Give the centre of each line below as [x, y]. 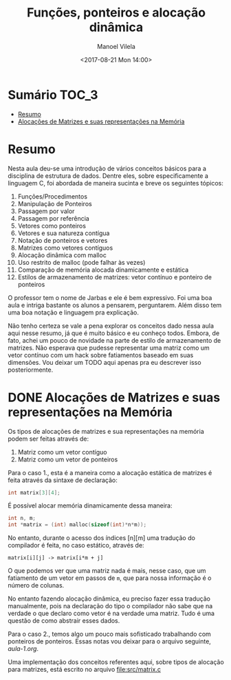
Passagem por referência [54, 218]
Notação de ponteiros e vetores [63, 240]
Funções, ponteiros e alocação [116, 13]
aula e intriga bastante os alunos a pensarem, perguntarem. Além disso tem [115, 305]
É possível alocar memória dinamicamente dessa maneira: [90, 506]
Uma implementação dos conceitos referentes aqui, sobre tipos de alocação [116, 662]
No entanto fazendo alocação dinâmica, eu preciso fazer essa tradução [109, 599]
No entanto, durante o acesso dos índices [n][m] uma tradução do [101, 538]
